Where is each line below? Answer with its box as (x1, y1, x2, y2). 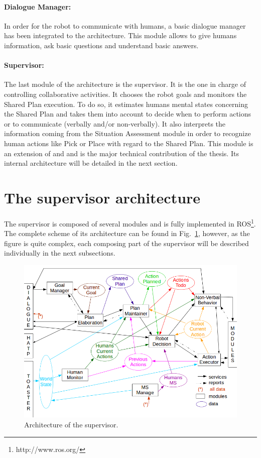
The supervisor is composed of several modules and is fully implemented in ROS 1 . (4, 216, 256, 228)
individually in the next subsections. (4, 248, 115, 258)
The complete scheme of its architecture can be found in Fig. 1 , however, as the (4, 228, 250, 239)
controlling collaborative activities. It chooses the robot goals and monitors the (4, 88, 247, 99)
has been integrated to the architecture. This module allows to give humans (4, 30, 237, 41)
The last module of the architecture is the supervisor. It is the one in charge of (4, 79, 246, 89)
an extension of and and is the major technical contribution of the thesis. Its (4, 148, 239, 158)
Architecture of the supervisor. (24, 419, 118, 429)
